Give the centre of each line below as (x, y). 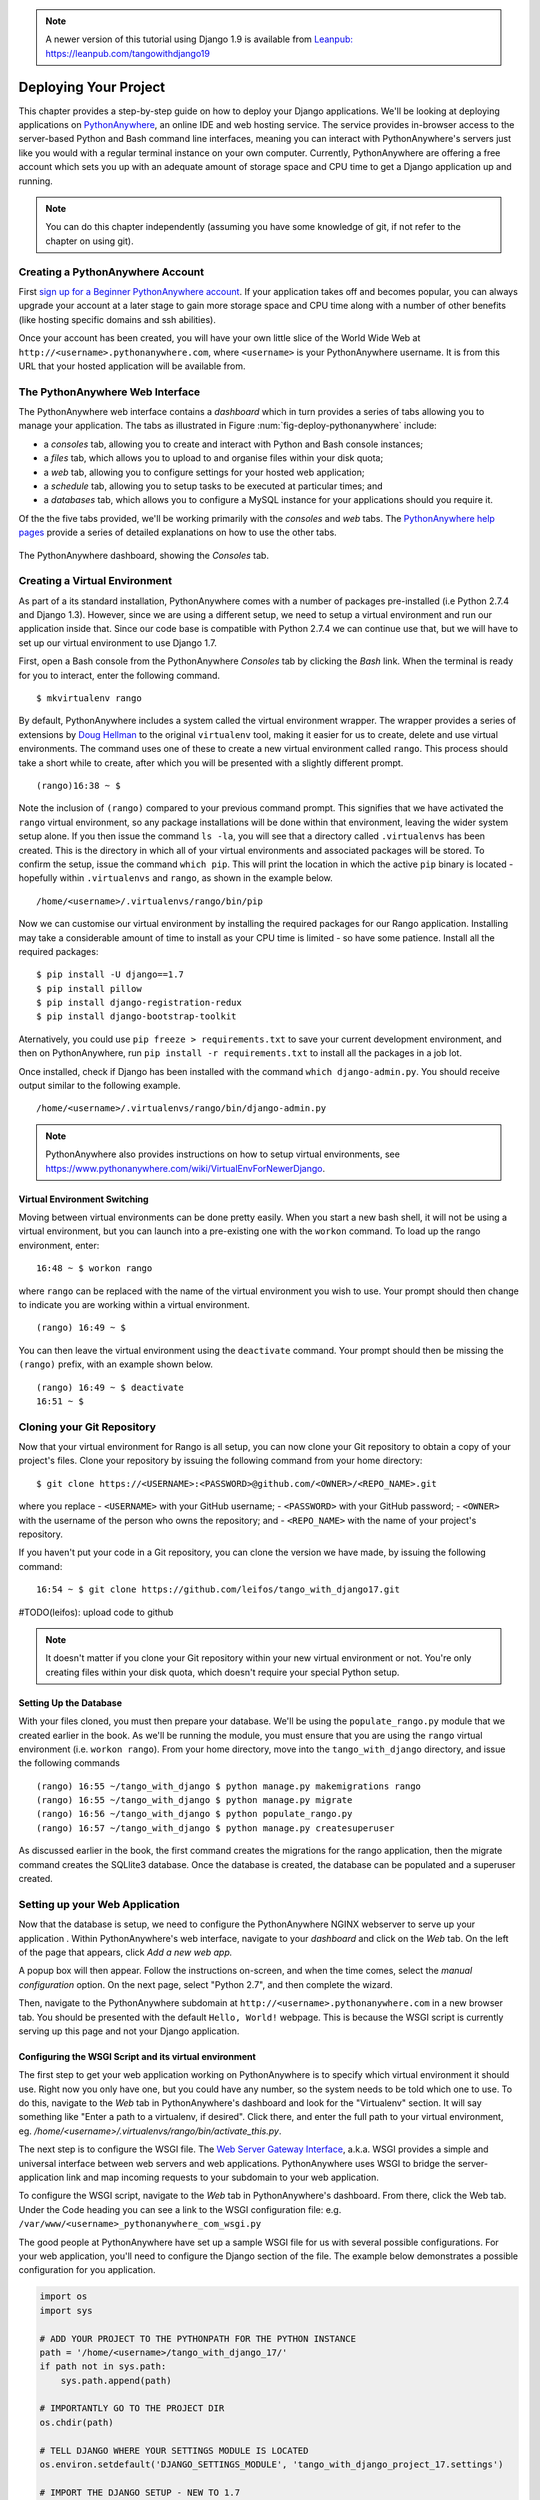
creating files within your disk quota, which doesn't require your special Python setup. (222, 1672)
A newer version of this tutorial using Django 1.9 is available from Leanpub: (199, 39)
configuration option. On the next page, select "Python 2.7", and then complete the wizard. (206, 1984)
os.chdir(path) (76, 2422)
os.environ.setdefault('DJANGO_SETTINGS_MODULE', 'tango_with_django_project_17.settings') (271, 2464)
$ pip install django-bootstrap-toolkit (136, 1016)
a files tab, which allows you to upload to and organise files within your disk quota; (213, 458)
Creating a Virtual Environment (95, 581)
